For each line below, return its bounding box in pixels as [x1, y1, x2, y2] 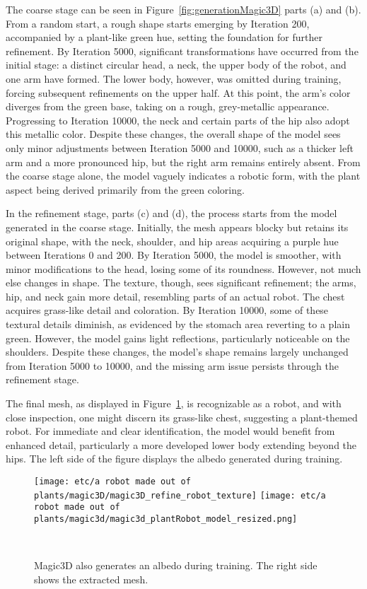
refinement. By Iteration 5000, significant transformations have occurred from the [6, 43, 359, 58]
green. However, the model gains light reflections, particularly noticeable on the [6, 330, 350, 345]
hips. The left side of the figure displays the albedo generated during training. [6, 451, 343, 466]
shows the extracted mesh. [34, 571, 148, 586]
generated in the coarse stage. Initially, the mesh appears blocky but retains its [6, 219, 349, 234]
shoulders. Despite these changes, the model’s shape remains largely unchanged [6, 344, 349, 359]
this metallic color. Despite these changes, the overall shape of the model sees [6, 127, 341, 141]
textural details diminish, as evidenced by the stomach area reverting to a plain [6, 317, 350, 332]
